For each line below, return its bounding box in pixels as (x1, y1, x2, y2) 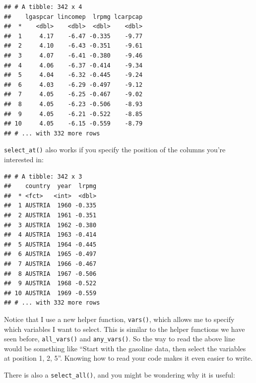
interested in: (4, 154, 44, 164)
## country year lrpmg (4, 183, 97, 190)
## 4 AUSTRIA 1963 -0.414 (4, 231, 97, 239)
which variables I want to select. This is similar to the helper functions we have (4, 323, 245, 334)
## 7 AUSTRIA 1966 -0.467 (4, 260, 97, 267)
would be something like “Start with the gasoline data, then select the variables (4, 343, 246, 353)
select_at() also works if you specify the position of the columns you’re (4, 144, 226, 155)
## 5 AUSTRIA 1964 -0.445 (4, 241, 97, 248)
